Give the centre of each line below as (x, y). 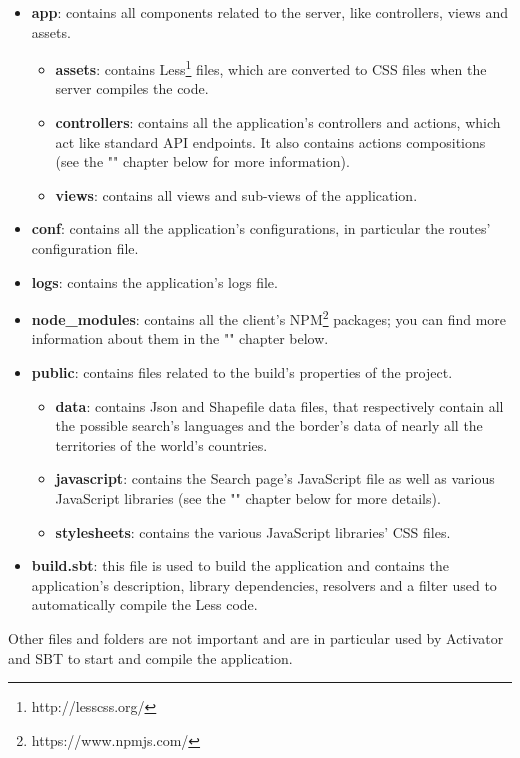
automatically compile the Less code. (144, 604)
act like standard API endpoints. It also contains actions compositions (270, 141)
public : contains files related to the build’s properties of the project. (242, 372)
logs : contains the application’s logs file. (154, 281)
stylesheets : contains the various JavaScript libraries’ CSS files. (253, 531)
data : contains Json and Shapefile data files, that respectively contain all (279, 405)
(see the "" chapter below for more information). (202, 161)
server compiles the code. (132, 88)
